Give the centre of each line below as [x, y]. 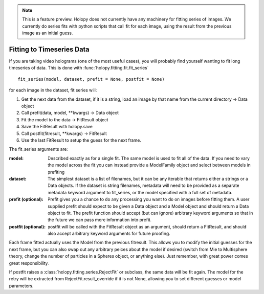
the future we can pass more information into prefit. [99, 220]
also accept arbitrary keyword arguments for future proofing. [109, 234]
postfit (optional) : [27, 226]
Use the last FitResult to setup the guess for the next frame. [81, 140]
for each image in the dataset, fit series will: [53, 90]
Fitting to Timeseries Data [49, 49]
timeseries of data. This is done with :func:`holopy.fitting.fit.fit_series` [79, 68]
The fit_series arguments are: [39, 149]
